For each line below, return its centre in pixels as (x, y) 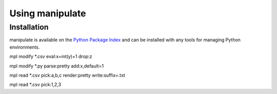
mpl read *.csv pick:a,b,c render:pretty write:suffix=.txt (67, 75)
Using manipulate (48, 13)
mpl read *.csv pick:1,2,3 (35, 85)
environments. (25, 47)
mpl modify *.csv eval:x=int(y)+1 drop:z (51, 57)
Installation (29, 27)
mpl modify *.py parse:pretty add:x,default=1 (57, 66)
